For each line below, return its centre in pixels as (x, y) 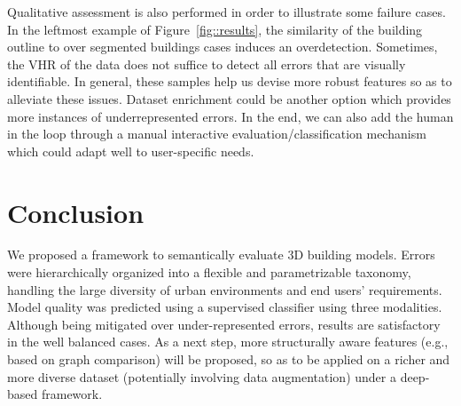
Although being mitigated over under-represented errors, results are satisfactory (224, 324)
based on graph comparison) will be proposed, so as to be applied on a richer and (229, 359)
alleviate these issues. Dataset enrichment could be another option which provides (229, 98)
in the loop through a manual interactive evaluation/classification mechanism (217, 134)
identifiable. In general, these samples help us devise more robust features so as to (230, 81)
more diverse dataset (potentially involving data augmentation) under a (202, 376)
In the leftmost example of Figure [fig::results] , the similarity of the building (215, 29)
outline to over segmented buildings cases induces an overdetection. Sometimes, (223, 47)
